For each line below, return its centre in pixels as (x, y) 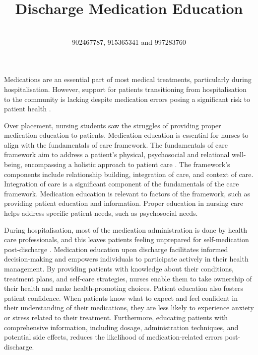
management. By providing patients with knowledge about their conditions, (119, 268)
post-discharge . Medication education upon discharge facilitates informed (116, 249)
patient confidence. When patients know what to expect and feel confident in (121, 298)
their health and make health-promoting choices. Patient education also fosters (124, 288)
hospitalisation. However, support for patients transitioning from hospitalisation (125, 89)
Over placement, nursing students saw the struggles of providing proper (113, 125)
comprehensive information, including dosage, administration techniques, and (121, 327)
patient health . (28, 109)
